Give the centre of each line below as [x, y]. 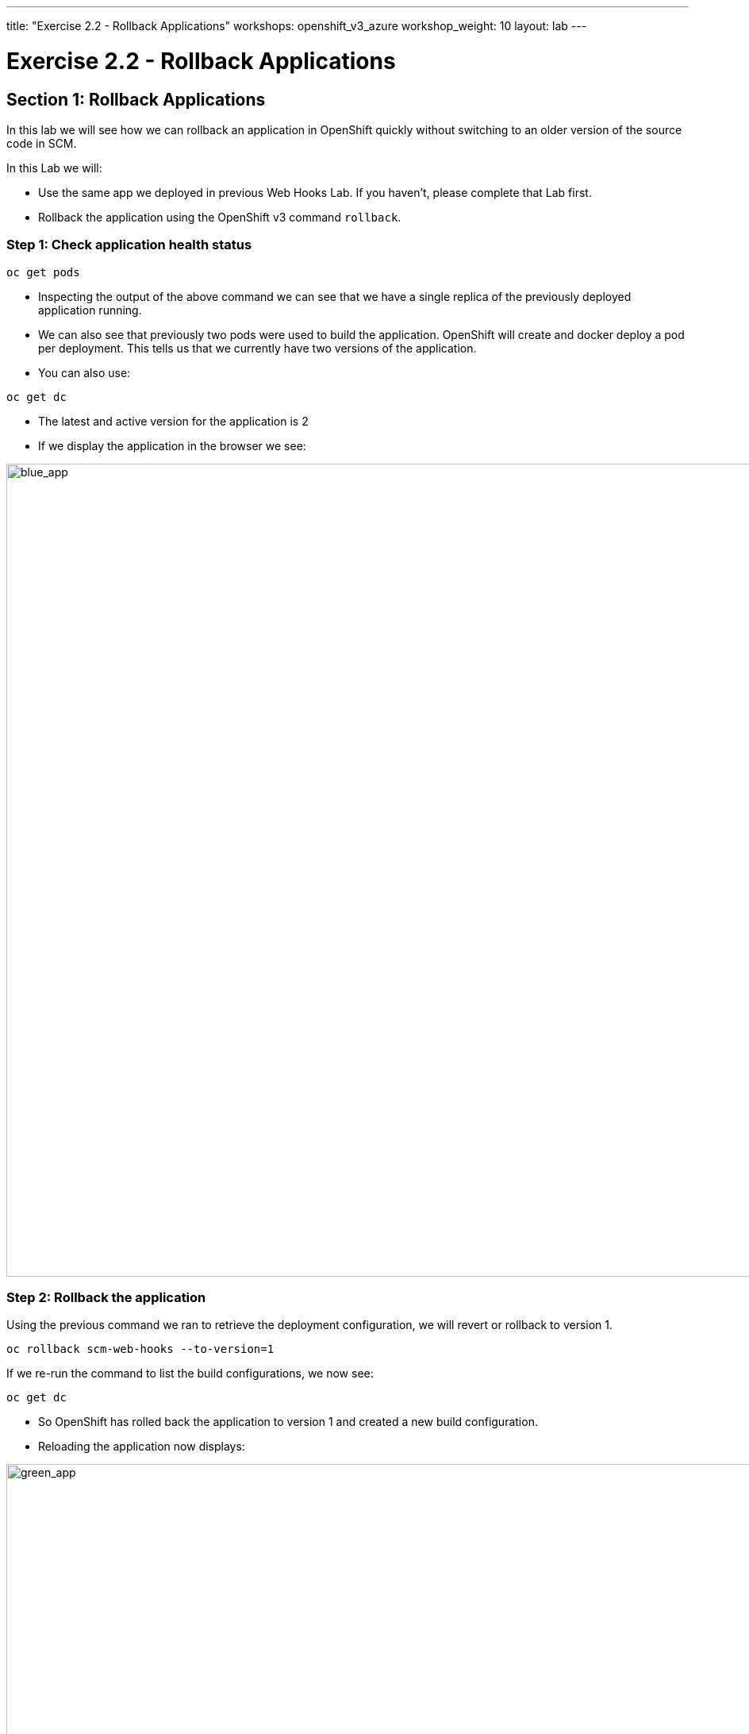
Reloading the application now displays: [142, 1447]
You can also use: [85, 372]
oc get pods [43, 272]
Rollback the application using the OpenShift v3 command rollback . [220, 217]
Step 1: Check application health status [129, 245]
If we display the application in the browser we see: [172, 445]
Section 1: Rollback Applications [136, 99]
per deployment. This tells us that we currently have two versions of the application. [257, 348]
